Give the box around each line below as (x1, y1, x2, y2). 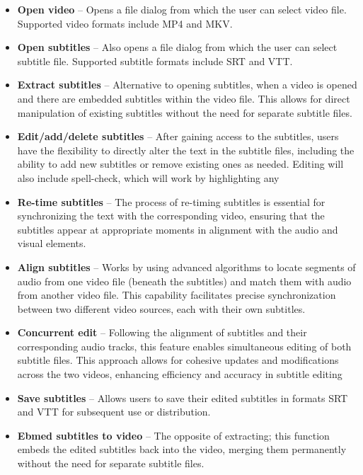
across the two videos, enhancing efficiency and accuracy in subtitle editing (17, 367, 342, 382)
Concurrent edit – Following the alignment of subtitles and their (17, 325, 307, 340)
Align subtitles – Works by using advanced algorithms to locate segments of (17, 259, 356, 274)
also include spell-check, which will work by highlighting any (17, 170, 280, 185)
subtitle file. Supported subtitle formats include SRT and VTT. (17, 53, 293, 68)
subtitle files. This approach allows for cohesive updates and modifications (17, 353, 339, 367)
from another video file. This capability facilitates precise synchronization (17, 287, 336, 302)
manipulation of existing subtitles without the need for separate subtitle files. (17, 105, 352, 120)
